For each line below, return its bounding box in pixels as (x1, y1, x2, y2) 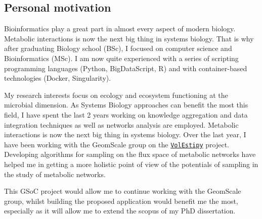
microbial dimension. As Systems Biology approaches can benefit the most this (4, 99, 248, 110)
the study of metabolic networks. (4, 169, 106, 179)
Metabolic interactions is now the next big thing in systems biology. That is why (4, 33, 254, 43)
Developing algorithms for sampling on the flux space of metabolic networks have (4, 149, 256, 159)
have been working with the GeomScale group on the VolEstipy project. (4, 139, 229, 149)
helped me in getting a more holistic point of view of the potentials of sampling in (4, 158, 258, 169)
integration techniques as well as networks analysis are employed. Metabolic (4, 119, 239, 130)
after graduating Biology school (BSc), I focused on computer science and (4, 43, 232, 53)
